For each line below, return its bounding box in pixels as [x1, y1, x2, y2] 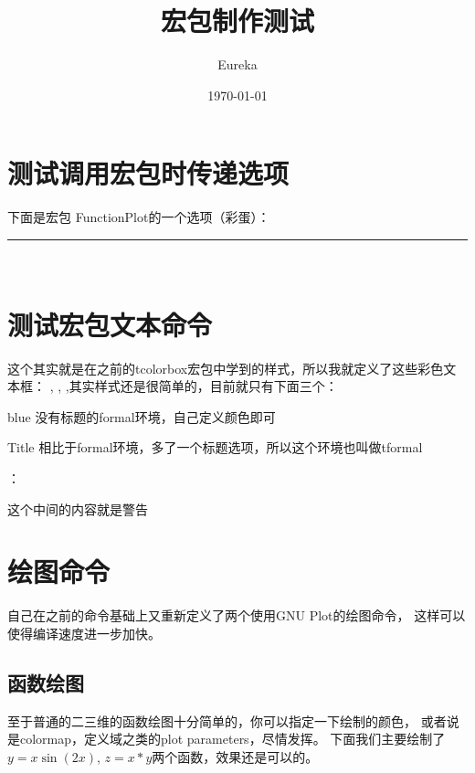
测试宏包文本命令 [7, 305, 213, 343]
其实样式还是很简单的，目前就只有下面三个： [69, 376, 338, 396]
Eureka [217, 55, 258, 74]
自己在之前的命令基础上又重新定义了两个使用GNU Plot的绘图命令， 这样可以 [7, 606, 466, 625]
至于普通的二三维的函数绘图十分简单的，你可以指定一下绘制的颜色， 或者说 [7, 711, 459, 730]
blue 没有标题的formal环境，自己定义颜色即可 [7, 407, 276, 426]
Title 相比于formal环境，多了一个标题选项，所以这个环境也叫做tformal [7, 438, 423, 457]
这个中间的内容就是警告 [7, 499, 148, 518]
